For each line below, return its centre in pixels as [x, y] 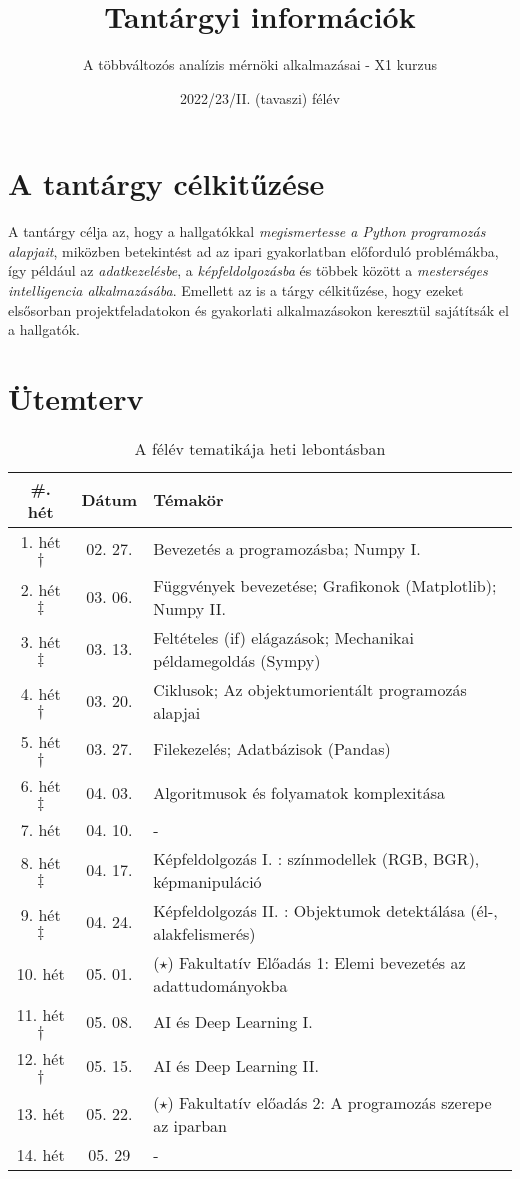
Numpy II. [190, 608]
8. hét [40, 862]
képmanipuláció [207, 881]
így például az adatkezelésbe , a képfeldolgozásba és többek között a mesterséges [248, 270]
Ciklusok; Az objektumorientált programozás [310, 689]
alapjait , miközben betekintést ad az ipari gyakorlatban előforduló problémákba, [253, 250]
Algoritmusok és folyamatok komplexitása [299, 793]
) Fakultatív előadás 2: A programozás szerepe [329, 1102]
